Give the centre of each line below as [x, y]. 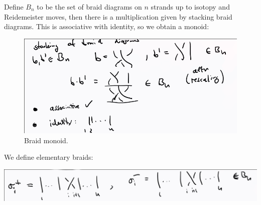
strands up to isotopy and [190, 7]
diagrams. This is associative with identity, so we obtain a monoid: [107, 26]
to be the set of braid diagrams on [89, 7]
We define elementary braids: [49, 157]
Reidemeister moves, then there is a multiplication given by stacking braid [118, 16]
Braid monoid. [46, 140]
